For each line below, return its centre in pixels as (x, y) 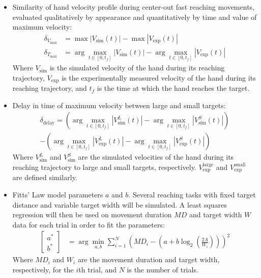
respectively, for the (43, 269)
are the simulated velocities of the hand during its (156, 157)
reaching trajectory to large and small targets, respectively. (104, 167)
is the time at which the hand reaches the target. (173, 88)
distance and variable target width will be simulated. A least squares (120, 204)
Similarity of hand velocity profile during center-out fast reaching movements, (133, 7)
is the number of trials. (163, 269)
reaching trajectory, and (50, 88)
